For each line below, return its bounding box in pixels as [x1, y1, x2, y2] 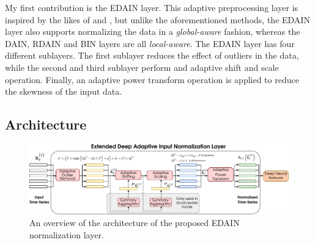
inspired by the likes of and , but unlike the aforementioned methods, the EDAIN [5, 13, 310, 26]
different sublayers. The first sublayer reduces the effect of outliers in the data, [5, 49, 299, 62]
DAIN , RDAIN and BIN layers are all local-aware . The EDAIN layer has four [5, 37, 295, 49]
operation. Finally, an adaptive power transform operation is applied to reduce [5, 73, 299, 86]
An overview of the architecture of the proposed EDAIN [29, 216, 240, 229]
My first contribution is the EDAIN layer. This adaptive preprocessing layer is [5, 1, 298, 13]
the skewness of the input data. [5, 85, 122, 98]
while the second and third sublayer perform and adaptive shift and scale [5, 60, 279, 73]
